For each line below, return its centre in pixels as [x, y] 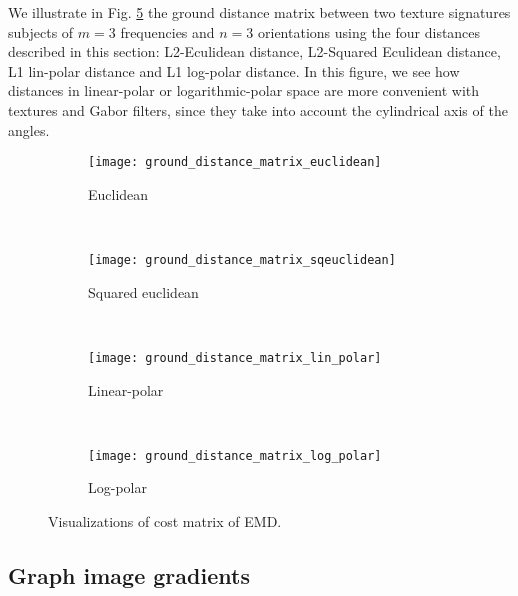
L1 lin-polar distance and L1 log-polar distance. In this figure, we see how [234, 70]
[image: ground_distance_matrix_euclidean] [235, 162]
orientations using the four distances [369, 31]
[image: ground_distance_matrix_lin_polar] [235, 357]
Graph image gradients [129, 574]
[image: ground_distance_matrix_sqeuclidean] [242, 260]
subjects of [41, 31]
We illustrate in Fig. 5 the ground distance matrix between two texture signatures [259, 12]
